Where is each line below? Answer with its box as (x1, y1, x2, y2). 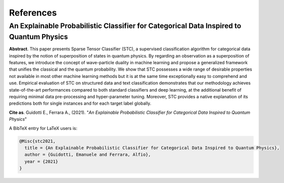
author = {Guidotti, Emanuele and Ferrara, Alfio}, (24, 152, 151, 158)
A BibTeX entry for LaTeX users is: (9, 125, 78, 131)
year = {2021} (24, 159, 59, 164)
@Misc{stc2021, (19, 138, 56, 144)
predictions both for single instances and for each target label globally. (9, 100, 152, 107)
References (9, 7, 57, 18)
